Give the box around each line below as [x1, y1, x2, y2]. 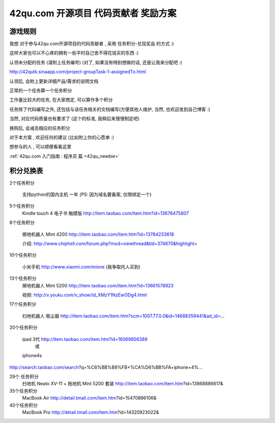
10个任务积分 [9, 252, 37, 258]
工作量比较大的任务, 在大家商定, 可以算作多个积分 [9, 97, 113, 103]
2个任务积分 [9, 180, 35, 186]
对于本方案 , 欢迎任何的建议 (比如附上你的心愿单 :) [9, 134, 115, 140]
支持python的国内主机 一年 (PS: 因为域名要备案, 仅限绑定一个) [22, 191, 152, 197]
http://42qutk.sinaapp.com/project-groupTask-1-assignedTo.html [9, 69, 146, 75]
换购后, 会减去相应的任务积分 [9, 125, 70, 131]
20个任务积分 [9, 325, 38, 331]
